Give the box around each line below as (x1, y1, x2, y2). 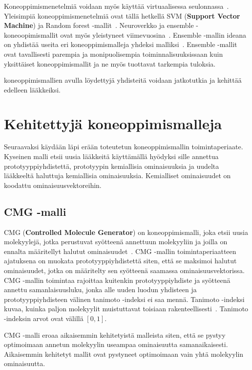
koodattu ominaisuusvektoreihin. (4, 180, 102, 190)
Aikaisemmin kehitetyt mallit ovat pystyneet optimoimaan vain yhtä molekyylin (4, 348, 244, 359)
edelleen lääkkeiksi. (4, 84, 61, 94)
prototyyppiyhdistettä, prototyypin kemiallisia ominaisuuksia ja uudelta (4, 161, 219, 171)
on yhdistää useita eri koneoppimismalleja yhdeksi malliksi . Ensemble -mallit (4, 39, 237, 49)
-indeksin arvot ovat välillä (4, 313, 84, 323)
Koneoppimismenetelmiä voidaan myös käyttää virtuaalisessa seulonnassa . (4, 1, 229, 11)
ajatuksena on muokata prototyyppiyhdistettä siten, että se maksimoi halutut (4, 255, 237, 266)
